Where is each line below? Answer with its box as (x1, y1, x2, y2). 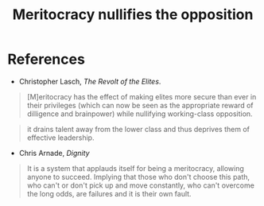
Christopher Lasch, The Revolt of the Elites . (18, 76, 161, 86)
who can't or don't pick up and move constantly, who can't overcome (26, 181, 255, 190)
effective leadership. (26, 133, 95, 142)
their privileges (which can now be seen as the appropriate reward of (26, 100, 254, 110)
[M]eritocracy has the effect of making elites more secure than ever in (26, 91, 257, 101)
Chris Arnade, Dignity (18, 148, 90, 157)
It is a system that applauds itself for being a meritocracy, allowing (26, 163, 244, 173)
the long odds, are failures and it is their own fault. (26, 189, 192, 198)
